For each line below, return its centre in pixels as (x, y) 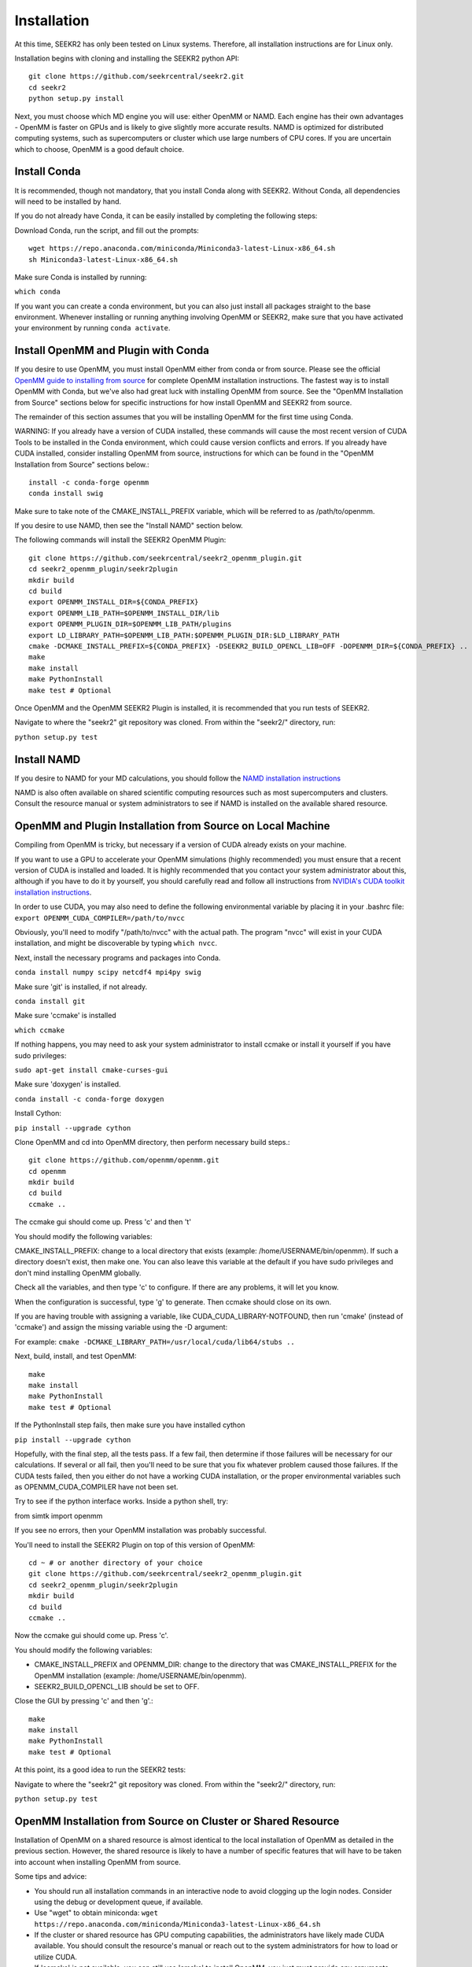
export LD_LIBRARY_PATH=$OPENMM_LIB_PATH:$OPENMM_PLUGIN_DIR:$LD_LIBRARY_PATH (184, 635)
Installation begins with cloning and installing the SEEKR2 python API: (127, 58)
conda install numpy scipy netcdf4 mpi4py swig (108, 972)
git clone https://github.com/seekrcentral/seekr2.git (136, 76)
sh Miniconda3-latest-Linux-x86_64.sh (103, 259)
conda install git (50, 1001)
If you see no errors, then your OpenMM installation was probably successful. (141, 1530)
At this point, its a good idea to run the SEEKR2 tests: (100, 1770)
